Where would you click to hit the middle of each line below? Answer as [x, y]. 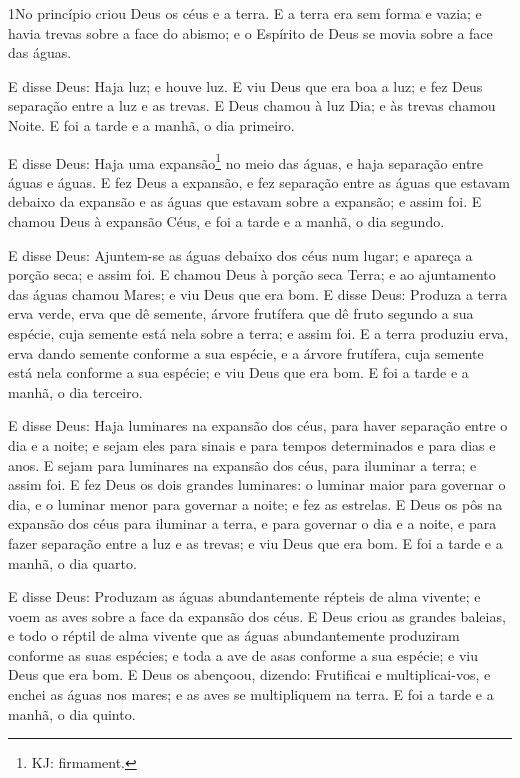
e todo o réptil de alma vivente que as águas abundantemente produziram [234, 635]
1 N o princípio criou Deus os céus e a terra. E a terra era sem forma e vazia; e [245, 13]
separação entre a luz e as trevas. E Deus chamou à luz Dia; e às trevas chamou [252, 105]
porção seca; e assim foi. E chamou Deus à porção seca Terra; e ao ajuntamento [252, 274]
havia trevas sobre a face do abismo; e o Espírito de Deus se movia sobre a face [250, 32]
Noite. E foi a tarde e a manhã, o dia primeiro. [151, 124]
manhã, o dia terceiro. [75, 391]
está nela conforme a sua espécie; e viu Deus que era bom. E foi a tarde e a [238, 372]
